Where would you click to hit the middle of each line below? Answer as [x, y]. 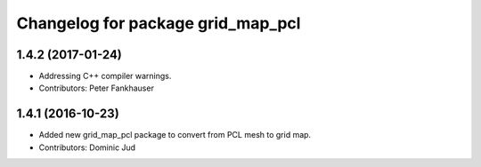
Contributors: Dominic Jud [87, 147]
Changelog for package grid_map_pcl [159, 23]
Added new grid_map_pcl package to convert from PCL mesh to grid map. [175, 135]
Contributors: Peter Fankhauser [97, 88]
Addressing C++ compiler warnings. [105, 76]
